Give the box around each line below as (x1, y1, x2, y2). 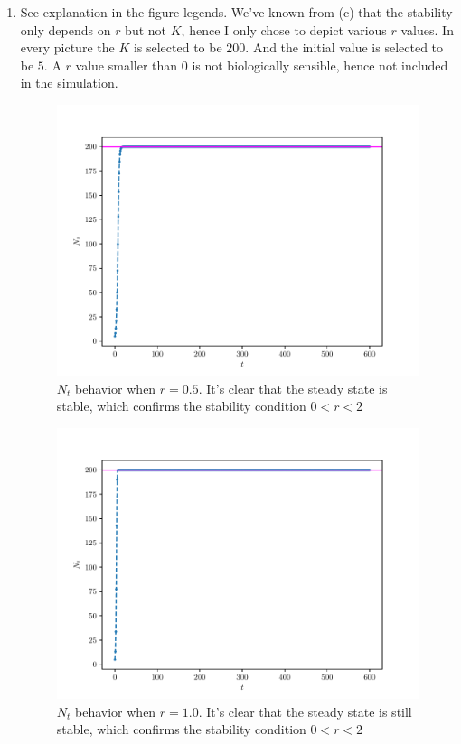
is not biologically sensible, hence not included (192, 55, 448, 74)
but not (125, 20, 167, 39)
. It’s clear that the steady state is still (198, 702, 412, 721)
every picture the (20, 38, 115, 57)
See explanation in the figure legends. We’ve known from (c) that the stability (20, 3, 453, 21)
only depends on (20, 20, 111, 39)
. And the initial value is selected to (245, 38, 444, 57)
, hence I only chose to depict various (181, 20, 387, 39)
